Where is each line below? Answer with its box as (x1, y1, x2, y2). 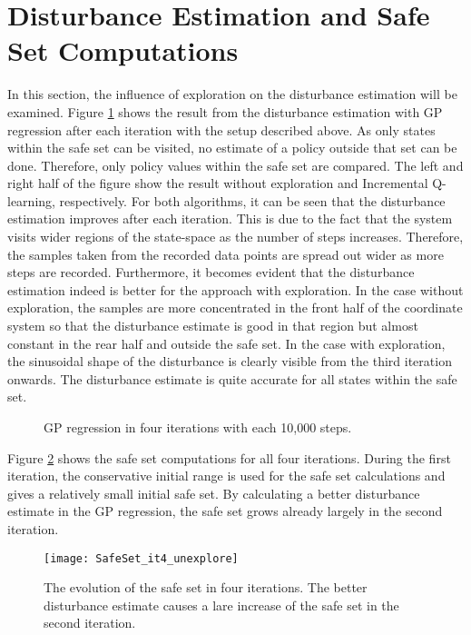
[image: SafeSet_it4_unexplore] (44, 551, 239, 565)
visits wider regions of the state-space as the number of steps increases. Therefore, (7, 227, 464, 246)
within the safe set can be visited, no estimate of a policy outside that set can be (7, 138, 457, 157)
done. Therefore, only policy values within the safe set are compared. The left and (7, 155, 464, 174)
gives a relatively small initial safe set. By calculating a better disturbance (7, 483, 420, 502)
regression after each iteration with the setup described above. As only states (7, 120, 436, 139)
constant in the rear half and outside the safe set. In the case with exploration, (7, 333, 446, 352)
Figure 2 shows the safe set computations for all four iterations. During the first (7, 448, 451, 467)
